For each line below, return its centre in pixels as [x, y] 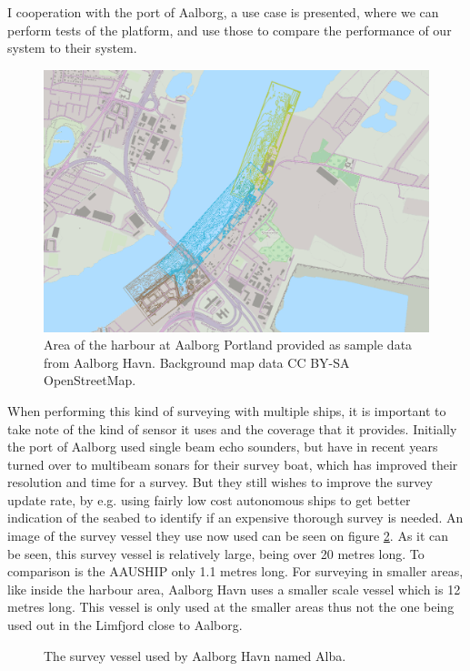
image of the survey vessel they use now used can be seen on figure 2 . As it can [228, 536]
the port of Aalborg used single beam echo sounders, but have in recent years [223, 447]
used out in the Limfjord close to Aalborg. [125, 625]
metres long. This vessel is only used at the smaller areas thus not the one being [231, 607]
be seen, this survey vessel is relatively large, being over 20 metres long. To [216, 553]
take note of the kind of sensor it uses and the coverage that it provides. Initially [232, 428]
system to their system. [72, 48]
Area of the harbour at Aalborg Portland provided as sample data [228, 345]
